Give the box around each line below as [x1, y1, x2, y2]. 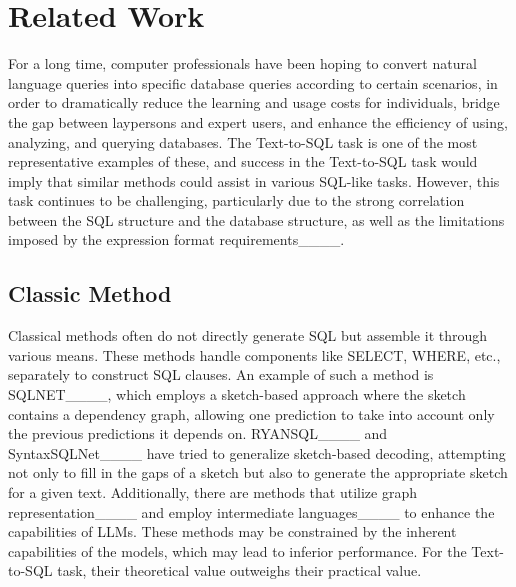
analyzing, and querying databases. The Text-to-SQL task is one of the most [8, 131, 478, 152]
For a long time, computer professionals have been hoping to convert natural [8, 53, 477, 74]
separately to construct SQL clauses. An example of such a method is [8, 364, 434, 385]
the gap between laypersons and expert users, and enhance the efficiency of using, [8, 111, 508, 132]
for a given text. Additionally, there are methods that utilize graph [8, 482, 417, 503]
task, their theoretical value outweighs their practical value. [57, 560, 422, 581]
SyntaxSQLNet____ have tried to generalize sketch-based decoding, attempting [8, 442, 506, 463]
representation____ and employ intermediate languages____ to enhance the [8, 501, 495, 522]
